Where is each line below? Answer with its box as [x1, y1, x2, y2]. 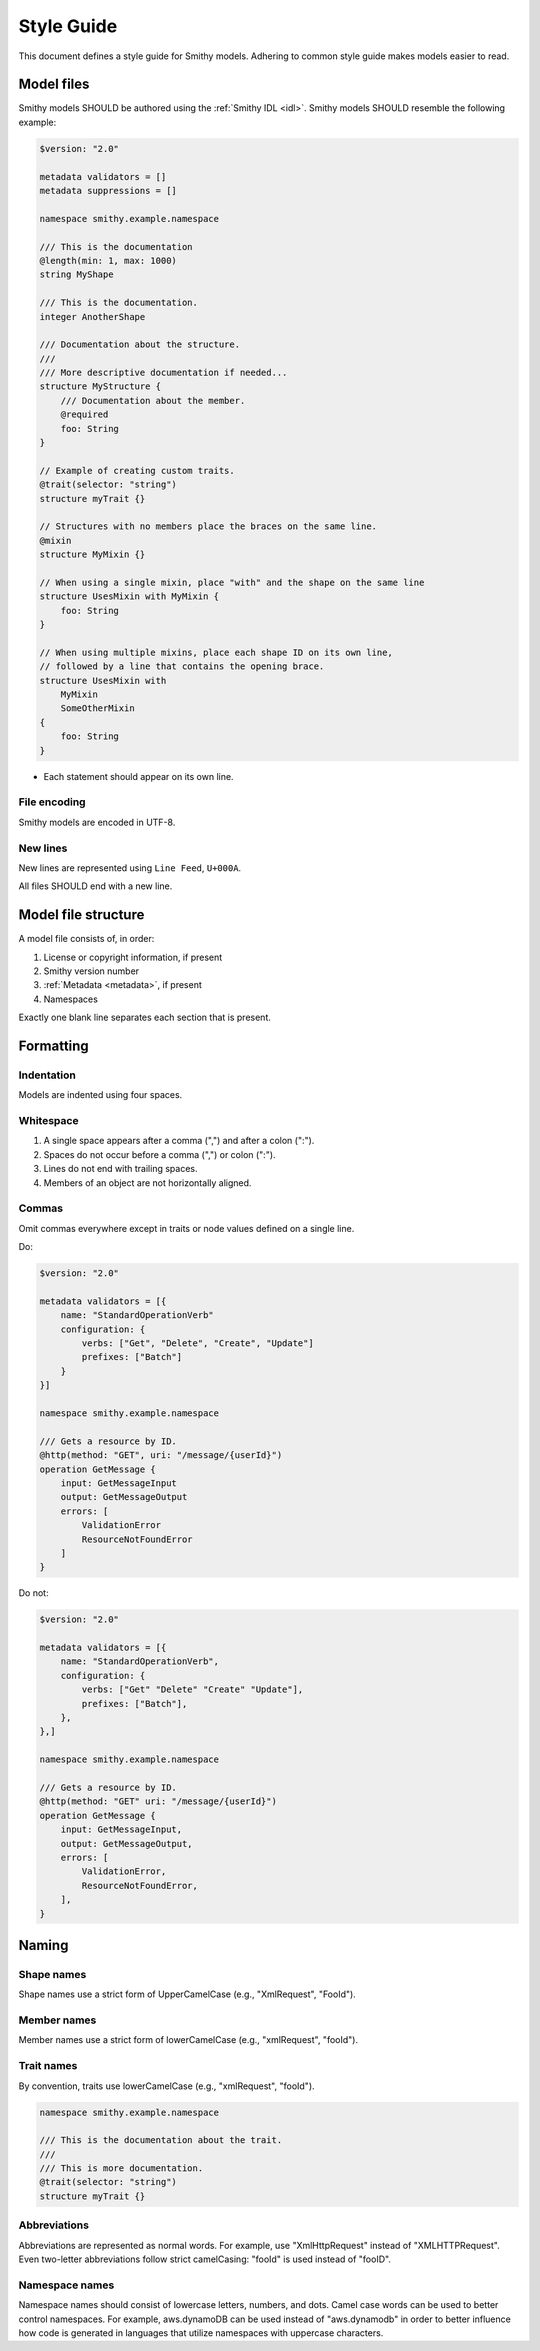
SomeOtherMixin [60, 703, 135, 714]
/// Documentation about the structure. [39, 339, 240, 350]
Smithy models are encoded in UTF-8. [18, 816, 176, 828]
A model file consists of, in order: [18, 933, 155, 945]
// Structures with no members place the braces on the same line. [39, 521, 378, 532]
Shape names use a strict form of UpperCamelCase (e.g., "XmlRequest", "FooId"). [18, 1988, 357, 2000]
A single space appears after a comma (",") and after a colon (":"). [43, 1135, 315, 1147]
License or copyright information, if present [43, 951, 223, 963]
